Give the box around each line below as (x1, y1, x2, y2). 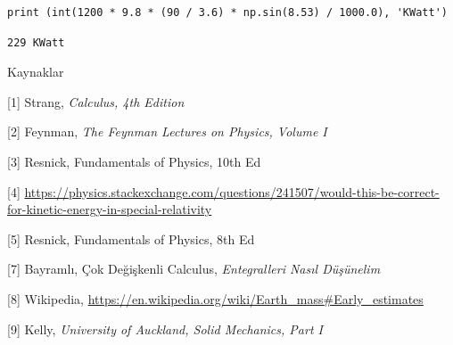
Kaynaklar (7, 62, 64, 81)
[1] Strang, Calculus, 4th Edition (7, 92, 185, 111)
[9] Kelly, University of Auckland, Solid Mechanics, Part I (7, 319, 323, 338)
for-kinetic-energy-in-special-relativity (7, 200, 212, 218)
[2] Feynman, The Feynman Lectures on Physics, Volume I (7, 122, 327, 141)
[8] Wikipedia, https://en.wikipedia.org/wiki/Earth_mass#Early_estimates (7, 289, 424, 308)
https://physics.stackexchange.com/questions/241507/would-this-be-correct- (24, 182, 440, 201)
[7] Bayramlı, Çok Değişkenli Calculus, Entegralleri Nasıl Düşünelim (7, 259, 381, 278)
